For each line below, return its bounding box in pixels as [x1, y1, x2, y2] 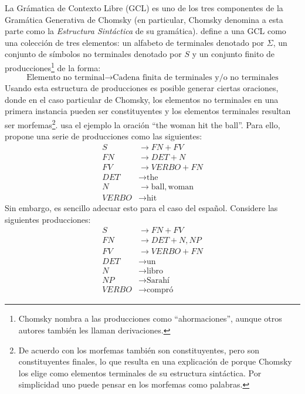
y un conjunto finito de [192, 48, 275, 60]
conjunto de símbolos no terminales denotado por [5, 48, 182, 60]
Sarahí [147, 276, 170, 285]
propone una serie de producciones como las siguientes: [5, 130, 202, 142]
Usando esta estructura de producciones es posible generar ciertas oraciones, [5, 82, 279, 94]
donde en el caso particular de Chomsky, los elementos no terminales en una [5, 93, 279, 105]
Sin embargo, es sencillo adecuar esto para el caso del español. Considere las [5, 202, 278, 214]
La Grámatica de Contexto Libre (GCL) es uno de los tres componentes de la [5, 2, 283, 14]
